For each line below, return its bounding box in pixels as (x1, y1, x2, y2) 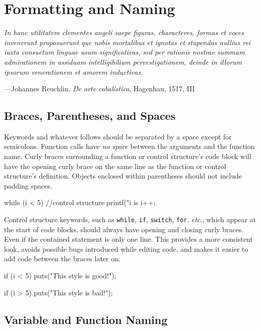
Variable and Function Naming (4, 311, 168, 327)
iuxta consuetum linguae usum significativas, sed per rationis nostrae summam (4, 47, 245, 57)
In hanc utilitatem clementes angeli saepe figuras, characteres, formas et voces (4, 27, 244, 38)
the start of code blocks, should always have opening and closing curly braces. (4, 224, 243, 234)
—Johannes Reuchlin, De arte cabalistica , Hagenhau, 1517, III (4, 83, 195, 94)
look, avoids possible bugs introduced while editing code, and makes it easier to (4, 243, 248, 254)
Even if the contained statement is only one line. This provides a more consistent (4, 234, 253, 244)
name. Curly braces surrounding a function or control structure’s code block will (4, 151, 251, 161)
